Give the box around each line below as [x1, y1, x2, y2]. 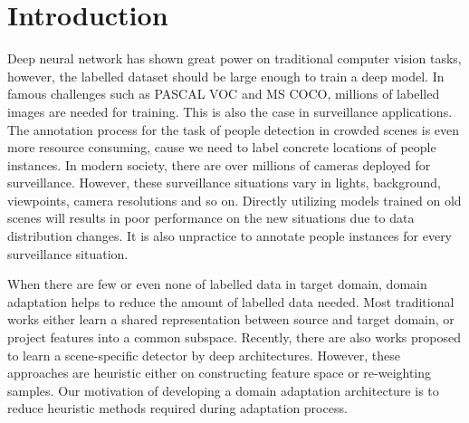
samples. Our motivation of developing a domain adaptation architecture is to [7, 380, 439, 399]
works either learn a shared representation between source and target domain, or [7, 310, 455, 329]
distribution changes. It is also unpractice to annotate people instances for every [7, 226, 453, 245]
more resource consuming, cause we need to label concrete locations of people [7, 138, 436, 157]
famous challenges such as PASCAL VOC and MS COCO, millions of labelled [7, 84, 440, 103]
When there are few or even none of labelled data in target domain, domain [7, 274, 427, 293]
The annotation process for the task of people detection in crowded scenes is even [7, 120, 460, 139]
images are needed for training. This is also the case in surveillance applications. [7, 101, 453, 120]
